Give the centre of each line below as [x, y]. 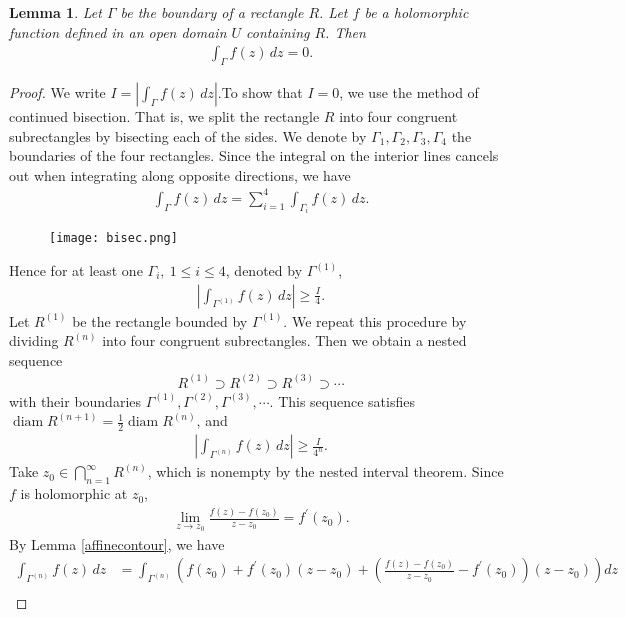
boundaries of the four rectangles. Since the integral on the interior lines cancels [254, 155]
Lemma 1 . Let [55, 12]
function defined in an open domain [118, 31]
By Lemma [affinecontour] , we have [117, 543]
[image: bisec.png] [113, 238]
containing [278, 31]
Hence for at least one [76, 270]
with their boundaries [75, 400]
